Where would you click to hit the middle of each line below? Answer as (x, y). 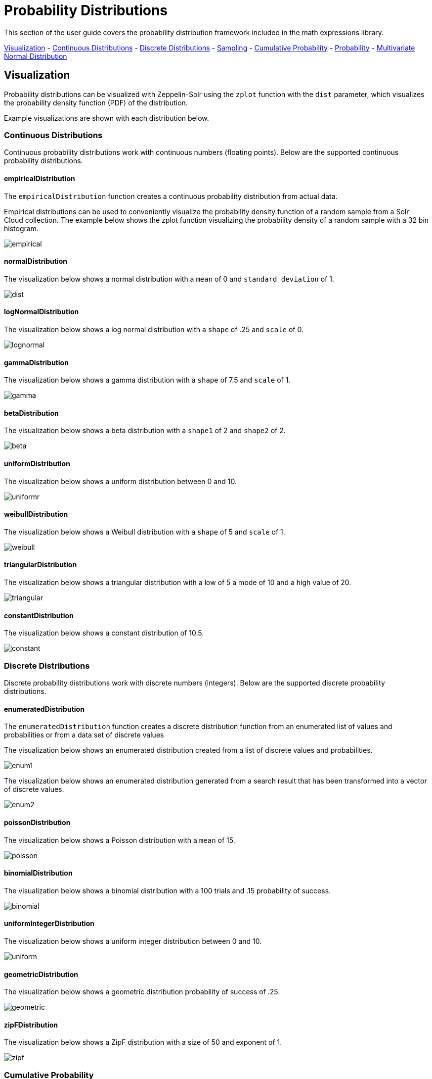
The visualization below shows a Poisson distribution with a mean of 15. (120, 840)
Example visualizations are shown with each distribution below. (107, 118)
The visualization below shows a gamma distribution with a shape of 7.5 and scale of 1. (147, 380)
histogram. (21, 228)
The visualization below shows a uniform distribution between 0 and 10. (121, 481)
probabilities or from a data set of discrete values (84, 735)
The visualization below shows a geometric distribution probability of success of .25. (142, 992)
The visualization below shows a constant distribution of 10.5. (104, 633)
